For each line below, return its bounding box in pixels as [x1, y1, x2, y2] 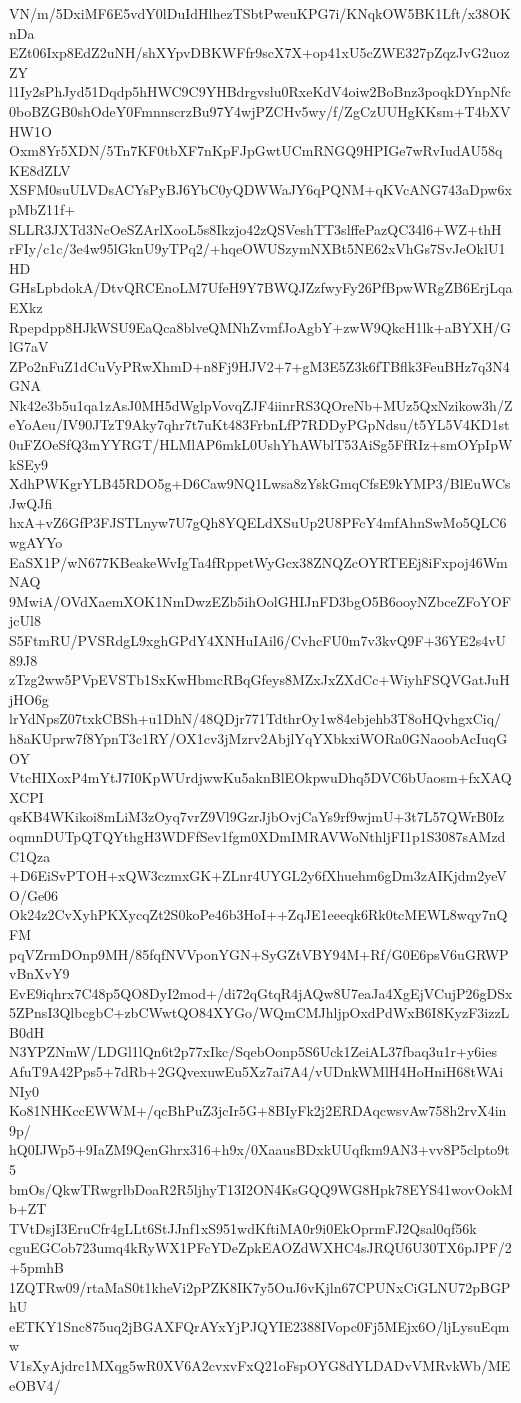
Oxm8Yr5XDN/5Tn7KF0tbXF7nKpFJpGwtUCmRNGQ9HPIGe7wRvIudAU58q [9, 140, 503, 161]
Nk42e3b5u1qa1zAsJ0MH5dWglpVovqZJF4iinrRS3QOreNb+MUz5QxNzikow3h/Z [9, 394, 513, 415]
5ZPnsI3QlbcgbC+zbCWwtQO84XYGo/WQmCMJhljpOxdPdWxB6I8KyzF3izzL [9, 1002, 510, 1023]
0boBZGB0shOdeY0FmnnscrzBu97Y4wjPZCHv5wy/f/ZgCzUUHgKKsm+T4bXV [9, 100, 511, 121]
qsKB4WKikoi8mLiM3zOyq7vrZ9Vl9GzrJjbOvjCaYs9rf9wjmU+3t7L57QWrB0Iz [9, 806, 505, 827]
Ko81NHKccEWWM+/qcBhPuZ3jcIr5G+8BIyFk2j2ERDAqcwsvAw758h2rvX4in [9, 1100, 507, 1121]
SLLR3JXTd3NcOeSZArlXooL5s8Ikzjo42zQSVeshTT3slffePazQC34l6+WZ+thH [9, 218, 502, 239]
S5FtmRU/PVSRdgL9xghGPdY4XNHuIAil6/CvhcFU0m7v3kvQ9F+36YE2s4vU [9, 630, 507, 650]
